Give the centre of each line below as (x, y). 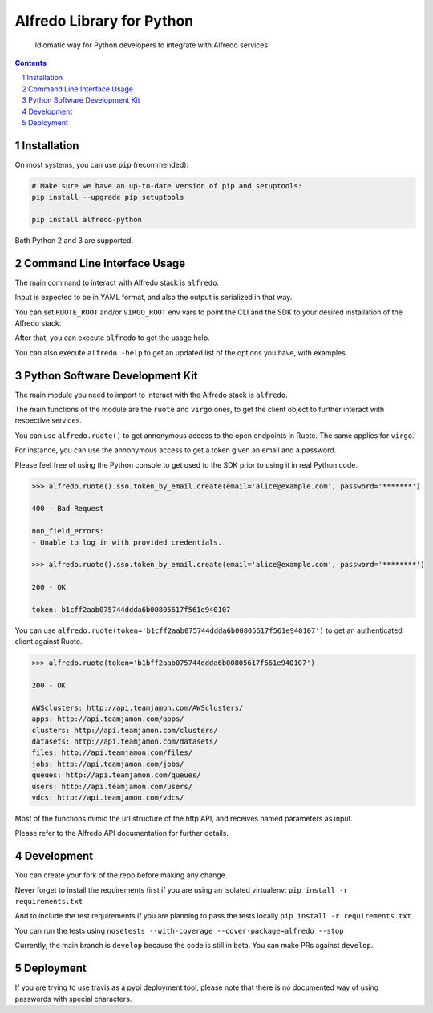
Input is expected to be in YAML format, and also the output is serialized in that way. (154, 298)
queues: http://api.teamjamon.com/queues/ (116, 775)
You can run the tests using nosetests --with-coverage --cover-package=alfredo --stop (179, 930)
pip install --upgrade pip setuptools (108, 197)
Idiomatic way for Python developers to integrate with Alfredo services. (152, 45)
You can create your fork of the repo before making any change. (121, 875)
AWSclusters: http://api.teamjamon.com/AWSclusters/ (138, 707)
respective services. (48, 420)
